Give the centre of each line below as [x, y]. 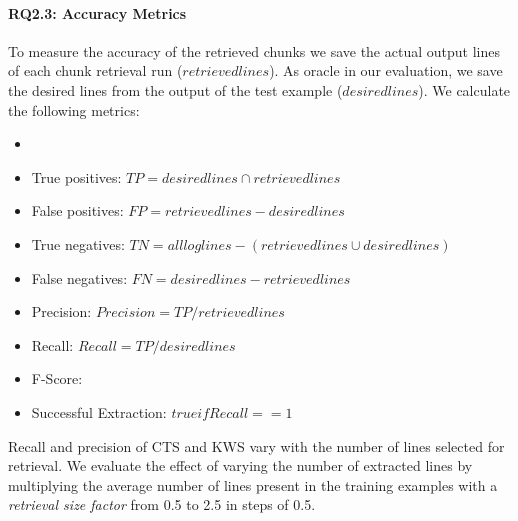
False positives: [77, 210]
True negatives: [78, 243]
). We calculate [464, 89]
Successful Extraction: [99, 411]
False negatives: [79, 277]
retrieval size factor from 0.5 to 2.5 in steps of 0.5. [162, 504]
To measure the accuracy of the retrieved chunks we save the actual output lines [254, 50]
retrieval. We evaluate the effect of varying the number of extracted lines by [240, 465]
